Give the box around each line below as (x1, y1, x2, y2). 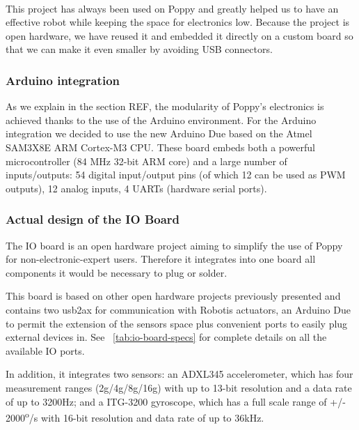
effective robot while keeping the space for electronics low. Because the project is (6, 15, 350, 29)
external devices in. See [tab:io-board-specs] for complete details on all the (6, 330, 327, 344)
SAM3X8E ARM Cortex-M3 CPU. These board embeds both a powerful (6, 139, 315, 154)
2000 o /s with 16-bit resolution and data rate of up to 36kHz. (6, 408, 264, 424)
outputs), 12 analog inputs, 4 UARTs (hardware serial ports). (6, 181, 267, 195)
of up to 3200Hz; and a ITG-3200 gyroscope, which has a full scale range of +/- (6, 394, 346, 408)
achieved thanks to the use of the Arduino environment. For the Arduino (6, 112, 317, 127)
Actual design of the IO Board (6, 210, 180, 228)
